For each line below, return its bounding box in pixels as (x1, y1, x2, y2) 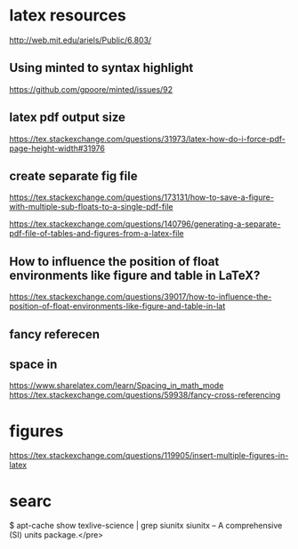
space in (9, 356, 58, 371)
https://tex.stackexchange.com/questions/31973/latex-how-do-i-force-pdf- (9, 133, 286, 144)
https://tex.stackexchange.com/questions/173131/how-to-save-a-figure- (9, 192, 274, 203)
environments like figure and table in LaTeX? (9, 267, 261, 282)
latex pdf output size (9, 110, 126, 125)
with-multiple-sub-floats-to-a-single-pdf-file (9, 202, 173, 212)
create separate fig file (9, 168, 138, 183)
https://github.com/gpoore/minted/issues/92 (9, 84, 173, 94)
